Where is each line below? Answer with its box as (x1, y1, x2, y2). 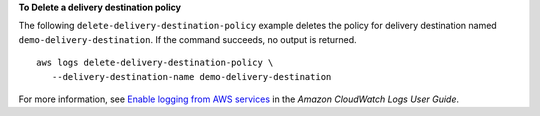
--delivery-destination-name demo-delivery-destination (51, 71, 332, 82)
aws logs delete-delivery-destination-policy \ (36, 57, 274, 69)
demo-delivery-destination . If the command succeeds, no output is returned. (18, 33, 357, 45)
